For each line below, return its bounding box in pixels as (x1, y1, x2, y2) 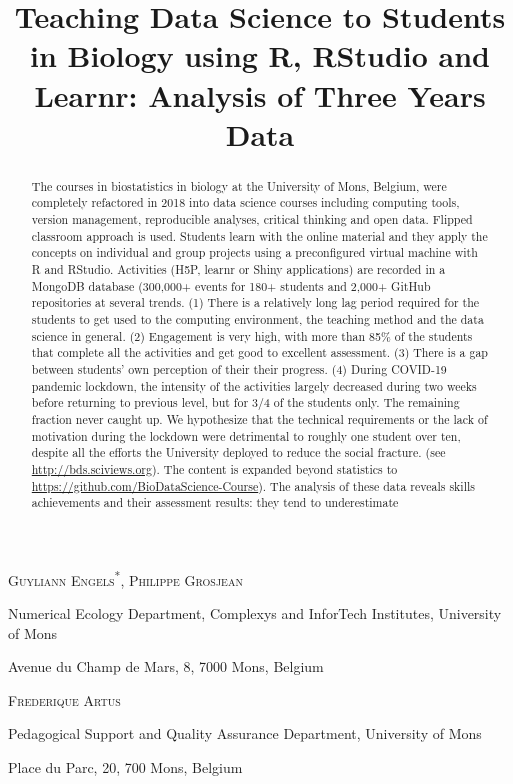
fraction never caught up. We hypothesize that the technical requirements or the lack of (31, 410, 488, 427)
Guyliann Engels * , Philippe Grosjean (8, 566, 243, 590)
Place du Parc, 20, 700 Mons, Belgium (8, 757, 243, 778)
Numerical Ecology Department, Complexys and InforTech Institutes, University (8, 603, 502, 624)
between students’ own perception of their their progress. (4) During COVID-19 (31, 360, 447, 377)
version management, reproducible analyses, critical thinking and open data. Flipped (31, 211, 473, 228)
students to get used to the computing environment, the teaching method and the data (31, 310, 484, 327)
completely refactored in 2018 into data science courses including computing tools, (31, 194, 460, 211)
